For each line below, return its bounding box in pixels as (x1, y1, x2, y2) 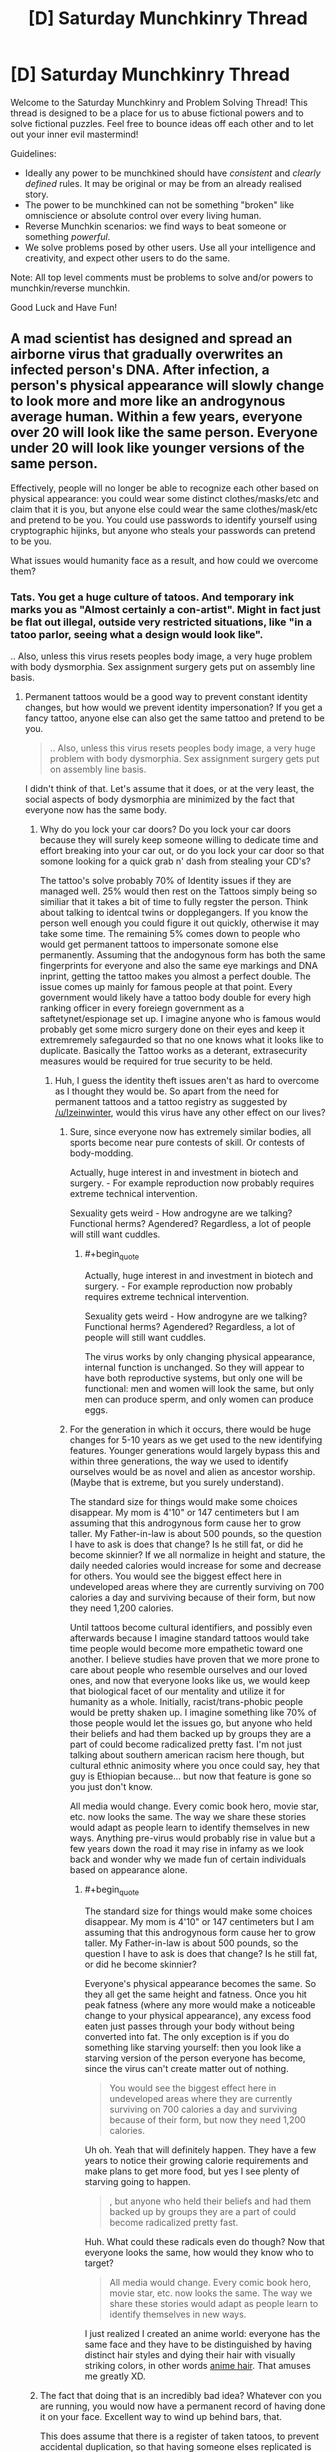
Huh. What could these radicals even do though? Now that (84, 2235, 325, 2247)
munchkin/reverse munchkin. (10, 282, 131, 294)
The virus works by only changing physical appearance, (84, 1350, 316, 1362)
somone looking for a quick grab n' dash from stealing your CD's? (39, 855, 312, 867)
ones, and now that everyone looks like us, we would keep (69, 1674, 310, 1686)
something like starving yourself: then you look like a (84, 2041, 302, 2053)
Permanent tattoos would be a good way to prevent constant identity (24, 691, 308, 703)
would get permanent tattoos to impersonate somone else (39, 938, 279, 951)
